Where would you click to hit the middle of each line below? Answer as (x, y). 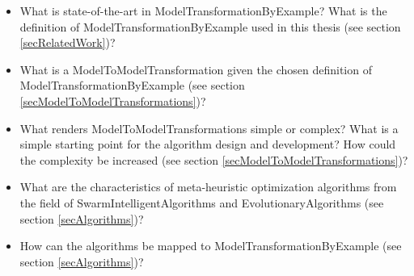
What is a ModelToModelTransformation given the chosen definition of (196, 69)
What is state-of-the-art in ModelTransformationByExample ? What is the (203, 10)
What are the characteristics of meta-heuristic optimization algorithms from (208, 187)
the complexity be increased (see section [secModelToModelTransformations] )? (214, 159)
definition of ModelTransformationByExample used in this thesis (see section (210, 26)
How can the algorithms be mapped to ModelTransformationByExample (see (211, 246)
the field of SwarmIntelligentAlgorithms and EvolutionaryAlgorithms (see (202, 202)
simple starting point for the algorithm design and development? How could (208, 144)
